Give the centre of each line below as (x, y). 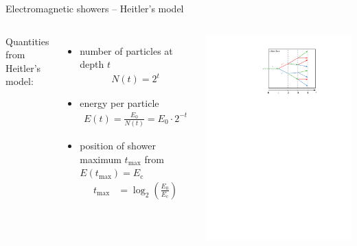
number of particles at (126, 50)
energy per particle (119, 103)
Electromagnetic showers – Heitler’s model (95, 8)
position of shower (118, 145)
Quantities (27, 41)
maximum (101, 159)
